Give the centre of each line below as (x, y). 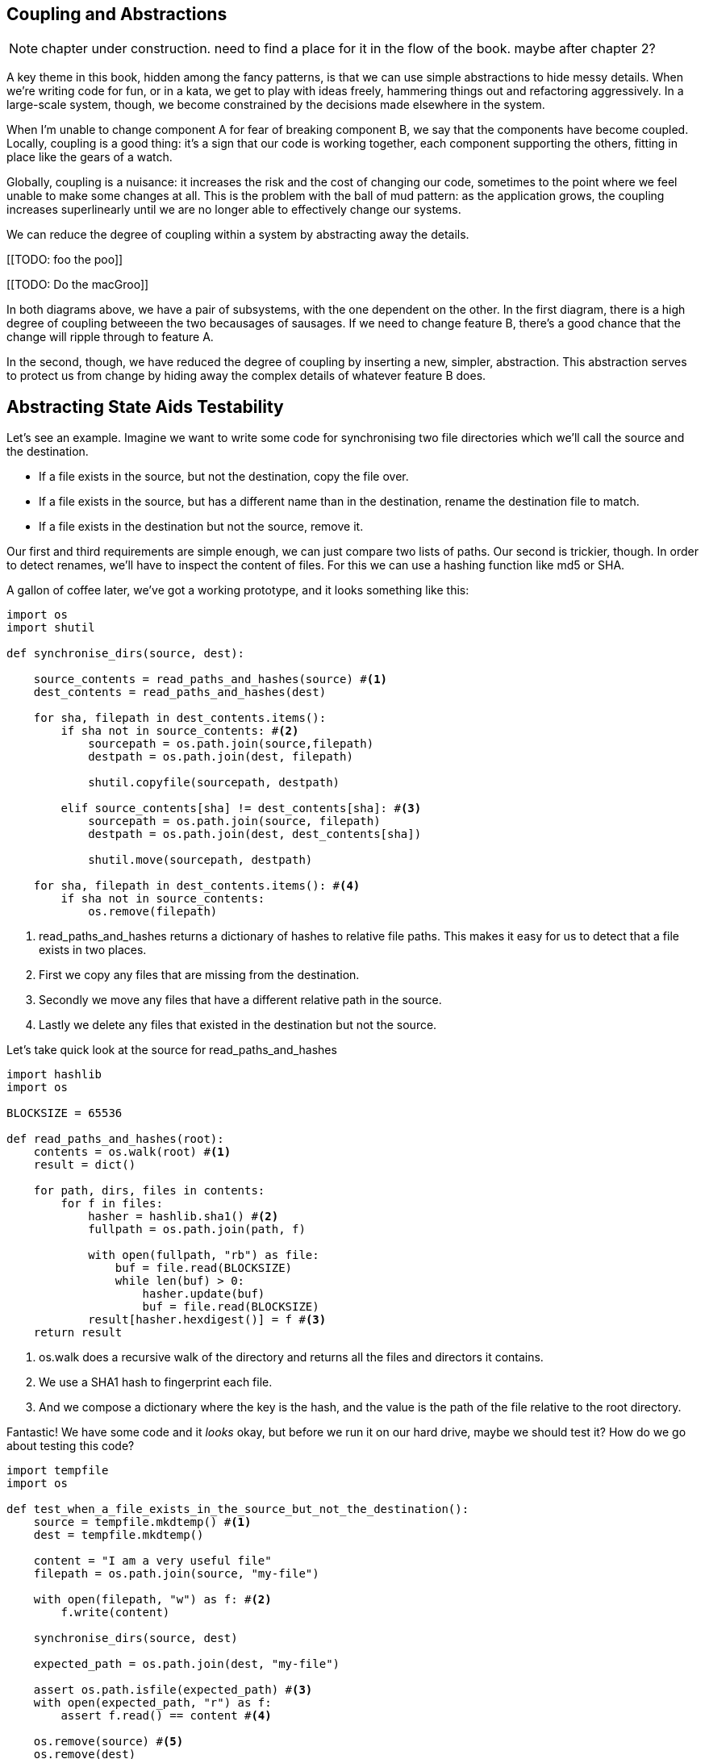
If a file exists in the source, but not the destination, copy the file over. (224, 477)
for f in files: (112, 1204)
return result (78, 1333)
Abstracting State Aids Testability (145, 406)
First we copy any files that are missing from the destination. (199, 975)
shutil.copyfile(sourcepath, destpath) (214, 783)
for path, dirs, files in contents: (149, 1191)
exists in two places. (93, 950)
